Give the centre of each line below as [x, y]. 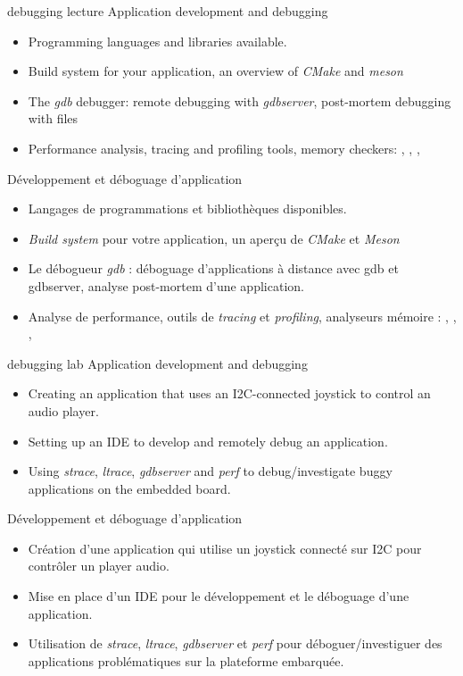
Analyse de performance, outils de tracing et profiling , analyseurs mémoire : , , [242, 316]
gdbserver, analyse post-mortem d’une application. [166, 285]
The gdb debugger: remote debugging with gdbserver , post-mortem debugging [240, 100]
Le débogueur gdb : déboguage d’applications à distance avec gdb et [213, 268]
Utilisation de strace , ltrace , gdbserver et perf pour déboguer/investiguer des [235, 643]
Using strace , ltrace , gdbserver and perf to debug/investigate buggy [210, 471]
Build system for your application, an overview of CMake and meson [215, 71]
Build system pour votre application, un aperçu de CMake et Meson [214, 238]
